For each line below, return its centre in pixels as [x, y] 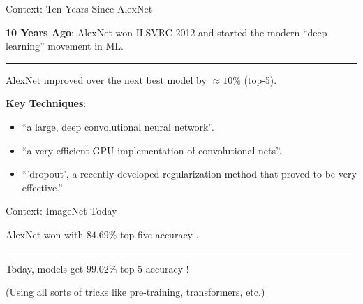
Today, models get [45, 268]
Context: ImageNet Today [61, 211]
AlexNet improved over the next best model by [106, 79]
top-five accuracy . [160, 234]
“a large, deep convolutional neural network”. [118, 126]
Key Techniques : [46, 103]
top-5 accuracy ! [155, 268]
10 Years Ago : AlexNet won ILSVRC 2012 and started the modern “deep [166, 32]
